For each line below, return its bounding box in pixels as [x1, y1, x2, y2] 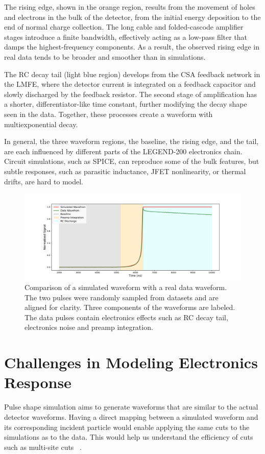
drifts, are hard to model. [4, 176, 83, 186]
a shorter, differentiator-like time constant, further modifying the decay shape [4, 99, 247, 109]
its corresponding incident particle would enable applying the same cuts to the [4, 421, 250, 432]
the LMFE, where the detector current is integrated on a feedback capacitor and [4, 79, 256, 89]
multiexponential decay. [4, 118, 78, 129]
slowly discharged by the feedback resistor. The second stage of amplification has [4, 88, 257, 99]
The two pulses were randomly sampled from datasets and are [25, 292, 219, 302]
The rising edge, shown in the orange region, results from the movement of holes [4, 2, 255, 12]
